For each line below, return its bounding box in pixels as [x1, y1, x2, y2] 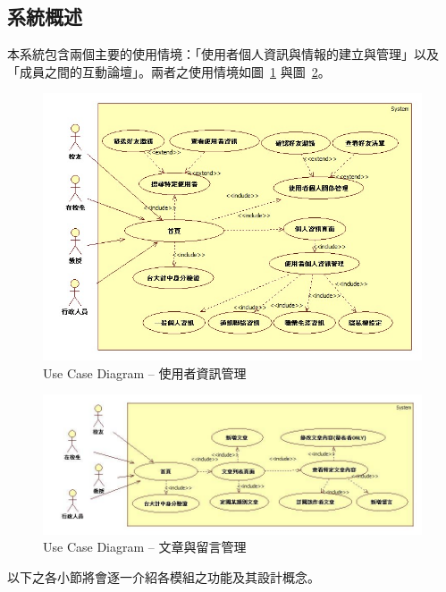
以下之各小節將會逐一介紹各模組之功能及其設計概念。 [7, 567, 320, 586]
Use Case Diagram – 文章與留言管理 [43, 537, 247, 556]
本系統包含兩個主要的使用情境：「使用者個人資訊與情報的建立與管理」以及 [7, 45, 439, 63]
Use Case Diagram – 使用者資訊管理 [43, 363, 247, 382]
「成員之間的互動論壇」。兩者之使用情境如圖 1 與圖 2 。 [7, 62, 331, 80]
